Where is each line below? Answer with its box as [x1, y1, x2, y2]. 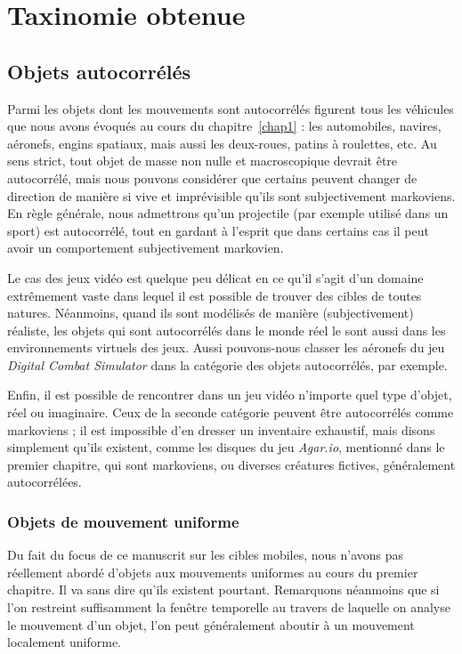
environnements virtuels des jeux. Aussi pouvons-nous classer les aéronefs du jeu [7, 338, 445, 357]
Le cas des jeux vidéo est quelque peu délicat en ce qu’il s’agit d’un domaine [7, 268, 424, 287]
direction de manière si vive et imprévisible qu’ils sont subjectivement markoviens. [7, 186, 456, 205]
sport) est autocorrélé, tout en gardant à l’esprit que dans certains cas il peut [7, 221, 429, 239]
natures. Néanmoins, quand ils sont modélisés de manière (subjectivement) [7, 303, 414, 322]
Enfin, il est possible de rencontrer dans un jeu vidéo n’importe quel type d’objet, [7, 385, 452, 404]
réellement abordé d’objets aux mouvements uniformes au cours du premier [7, 562, 418, 581]
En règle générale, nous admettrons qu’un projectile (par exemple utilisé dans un [7, 204, 449, 222]
